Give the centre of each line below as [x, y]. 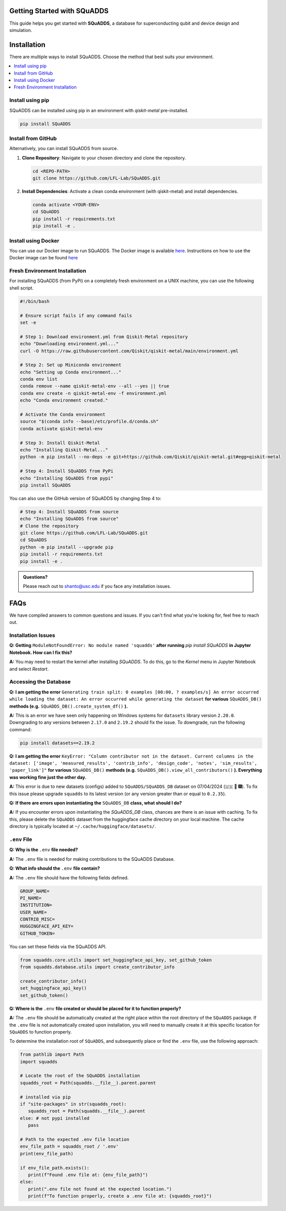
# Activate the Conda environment [63, 415]
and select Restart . [29, 669]
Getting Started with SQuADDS [59, 11]
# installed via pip [45, 1097]
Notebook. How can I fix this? [41, 653]
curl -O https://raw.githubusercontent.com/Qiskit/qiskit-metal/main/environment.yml [129, 351]
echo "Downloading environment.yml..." [69, 344]
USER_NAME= [33, 912]
